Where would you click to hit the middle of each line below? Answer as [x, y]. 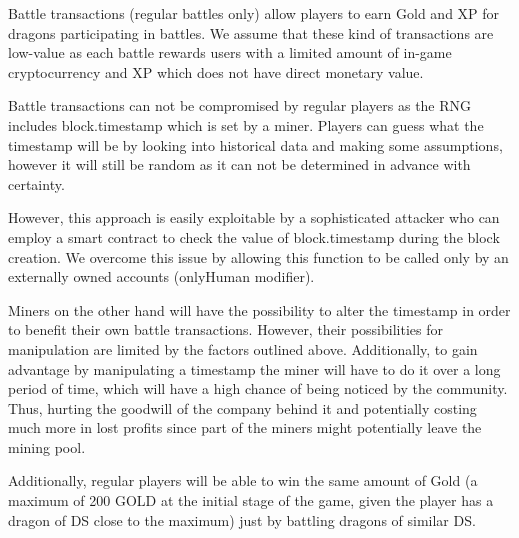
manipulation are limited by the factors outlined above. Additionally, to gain [243, 348]
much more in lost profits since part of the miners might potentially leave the [245, 427]
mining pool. [47, 446]
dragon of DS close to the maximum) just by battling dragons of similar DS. [242, 519]
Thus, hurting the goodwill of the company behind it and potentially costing [242, 407]
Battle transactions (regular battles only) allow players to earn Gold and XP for [254, 13]
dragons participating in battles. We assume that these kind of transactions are [251, 32]
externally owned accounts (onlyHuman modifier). [161, 276]
